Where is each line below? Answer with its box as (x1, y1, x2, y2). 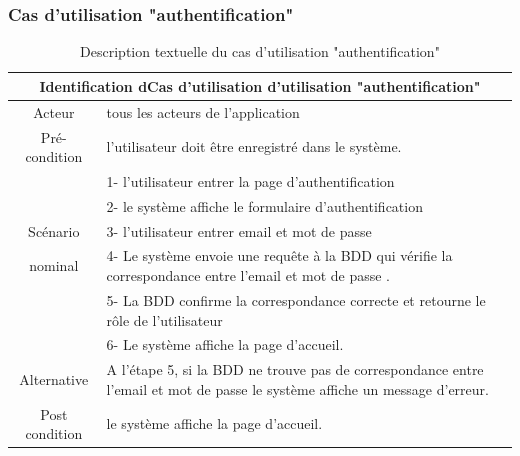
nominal (29, 255, 79, 276)
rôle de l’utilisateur (106, 309, 223, 330)
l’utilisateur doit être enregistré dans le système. (106, 136, 402, 157)
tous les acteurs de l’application (106, 101, 300, 122)
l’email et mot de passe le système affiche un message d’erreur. (106, 378, 489, 399)
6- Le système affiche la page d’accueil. (106, 334, 344, 355)
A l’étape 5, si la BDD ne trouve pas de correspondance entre (106, 359, 484, 380)
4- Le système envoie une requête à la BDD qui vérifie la (106, 245, 453, 266)
